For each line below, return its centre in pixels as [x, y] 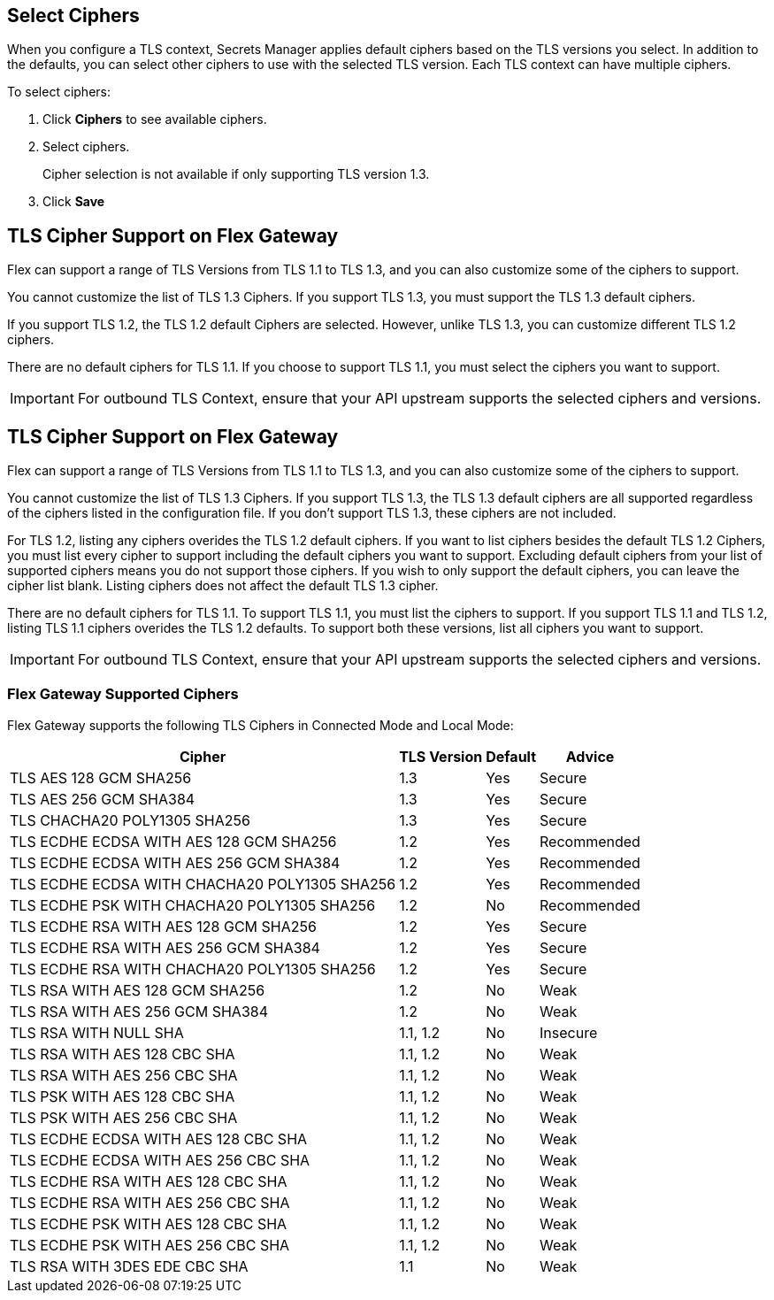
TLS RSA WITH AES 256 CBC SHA [124, 1075]
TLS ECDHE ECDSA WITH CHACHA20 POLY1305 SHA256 [203, 884]
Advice [590, 756]
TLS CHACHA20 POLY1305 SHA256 [130, 820]
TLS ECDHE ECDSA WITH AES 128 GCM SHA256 [173, 841]
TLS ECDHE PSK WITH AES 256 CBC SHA [150, 1245]
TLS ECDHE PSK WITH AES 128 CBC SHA [149, 1223]
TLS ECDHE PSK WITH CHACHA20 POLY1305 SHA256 [193, 905]
